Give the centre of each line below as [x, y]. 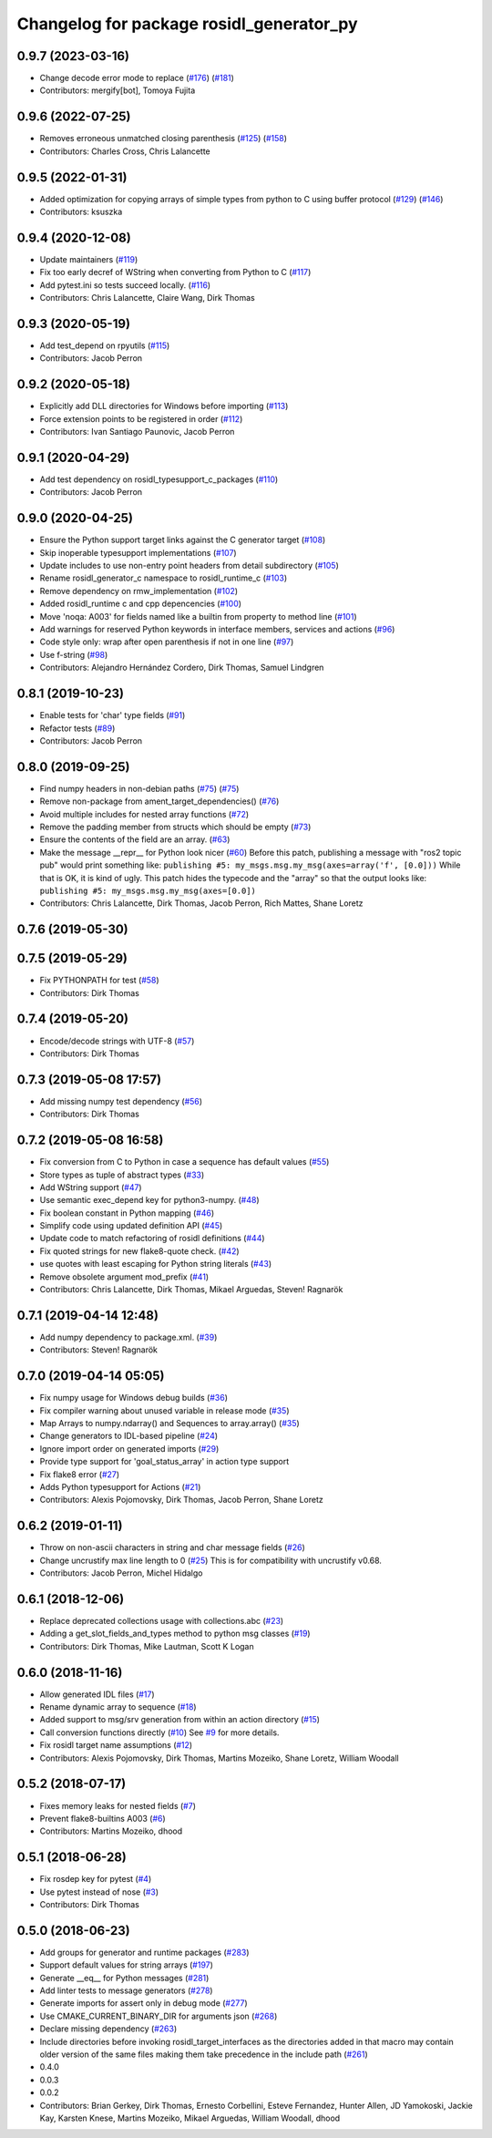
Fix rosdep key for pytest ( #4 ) [96, 1879]
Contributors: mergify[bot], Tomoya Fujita [118, 90]
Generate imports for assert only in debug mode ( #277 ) [143, 2003]
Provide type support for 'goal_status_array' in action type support [164, 1462]
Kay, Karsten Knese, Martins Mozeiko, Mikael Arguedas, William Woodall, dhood [190, 2118]
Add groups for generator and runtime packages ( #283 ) [144, 1952]
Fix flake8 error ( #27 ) [80, 1474]
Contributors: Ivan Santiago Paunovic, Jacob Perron [137, 432]
